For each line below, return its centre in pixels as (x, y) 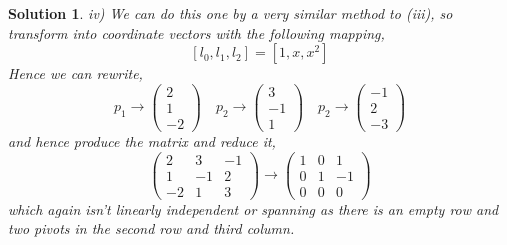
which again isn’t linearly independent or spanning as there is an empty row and (253, 208)
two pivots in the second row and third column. (151, 228)
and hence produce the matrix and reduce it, (142, 140)
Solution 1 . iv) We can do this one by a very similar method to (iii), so (230, 13)
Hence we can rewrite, (75, 73)
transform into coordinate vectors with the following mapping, (196, 32)
